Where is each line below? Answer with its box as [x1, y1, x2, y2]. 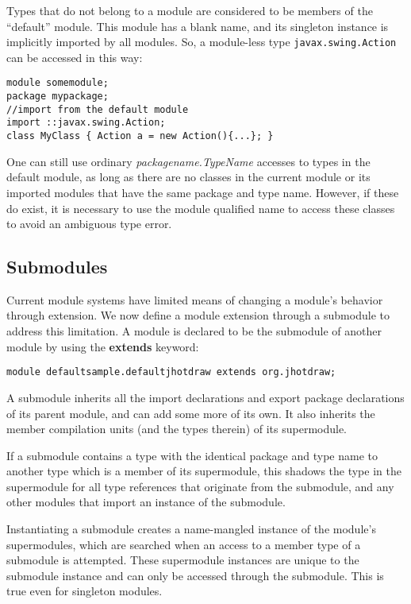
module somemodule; [6, 77, 109, 89]
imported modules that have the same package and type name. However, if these [6, 184, 399, 200]
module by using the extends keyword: [6, 338, 199, 354]
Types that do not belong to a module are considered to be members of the [6, 2, 373, 18]
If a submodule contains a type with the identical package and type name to [6, 447, 378, 463]
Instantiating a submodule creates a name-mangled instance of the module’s [6, 521, 376, 537]
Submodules [6, 254, 108, 279]
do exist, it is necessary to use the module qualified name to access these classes [6, 199, 395, 216]
